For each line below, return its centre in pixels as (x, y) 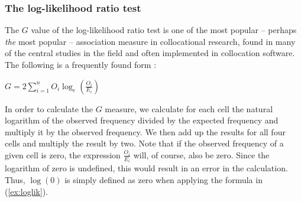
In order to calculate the (49, 108)
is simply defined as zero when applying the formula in (164, 180)
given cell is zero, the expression (63, 154)
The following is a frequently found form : (81, 64)
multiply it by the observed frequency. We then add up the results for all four (145, 131)
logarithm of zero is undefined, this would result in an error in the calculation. (146, 168)
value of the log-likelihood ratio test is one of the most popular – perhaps (164, 30)
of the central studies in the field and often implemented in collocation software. (150, 53)
